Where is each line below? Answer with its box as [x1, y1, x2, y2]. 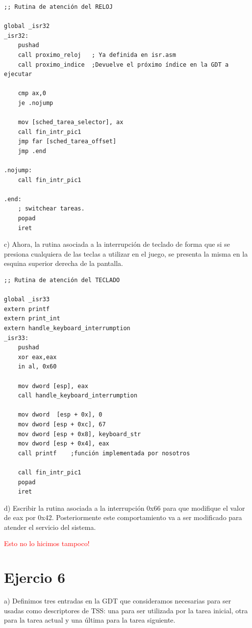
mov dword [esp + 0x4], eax [18, 440, 109, 447]
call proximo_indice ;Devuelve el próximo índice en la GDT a [18, 61, 229, 68]
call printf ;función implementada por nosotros [18, 449, 190, 457]
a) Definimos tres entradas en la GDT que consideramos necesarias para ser [4, 596, 231, 606]
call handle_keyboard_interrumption [18, 392, 138, 399]
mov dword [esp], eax [18, 382, 88, 390]
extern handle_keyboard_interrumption [4, 325, 130, 332]
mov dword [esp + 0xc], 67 [18, 420, 106, 428]
